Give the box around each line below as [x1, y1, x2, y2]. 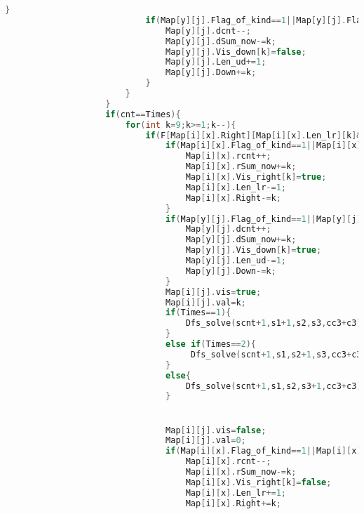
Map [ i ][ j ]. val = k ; [166, 297, 246, 308]
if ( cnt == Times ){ [105, 109, 181, 119]
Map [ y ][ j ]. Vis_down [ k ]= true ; [185, 245, 322, 256]
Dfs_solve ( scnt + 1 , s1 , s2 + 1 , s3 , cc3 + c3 [190, 349, 362, 360]
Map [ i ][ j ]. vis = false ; [166, 425, 267, 435]
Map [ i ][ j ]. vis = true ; [166, 286, 262, 297]
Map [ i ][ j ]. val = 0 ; [166, 435, 246, 446]
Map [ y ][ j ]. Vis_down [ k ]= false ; [166, 46, 306, 57]
